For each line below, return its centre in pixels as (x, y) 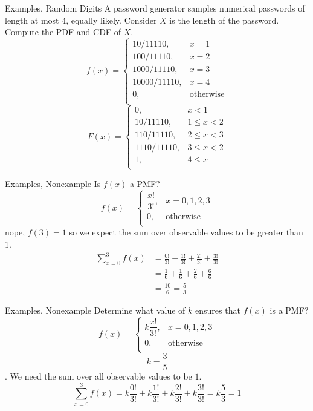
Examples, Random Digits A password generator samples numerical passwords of (155, 8)
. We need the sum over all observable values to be (98, 376)
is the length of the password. (224, 20)
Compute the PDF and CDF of (63, 32)
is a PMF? (289, 310)
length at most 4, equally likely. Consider (81, 20)
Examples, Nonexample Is (53, 184)
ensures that (218, 310)
